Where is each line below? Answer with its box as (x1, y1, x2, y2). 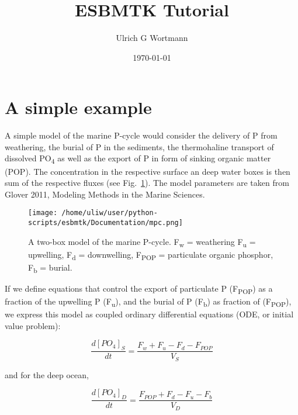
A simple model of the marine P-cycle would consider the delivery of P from (5, 129, 278, 141)
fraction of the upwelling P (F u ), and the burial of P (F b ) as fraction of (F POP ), (5, 295, 292, 309)
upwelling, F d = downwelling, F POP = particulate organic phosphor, (28, 248, 273, 262)
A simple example (5, 95, 152, 119)
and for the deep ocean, (5, 368, 89, 381)
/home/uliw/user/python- (61, 209, 158, 217)
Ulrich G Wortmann (116, 32, 188, 44)
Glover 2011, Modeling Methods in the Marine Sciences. (5, 188, 205, 200)
